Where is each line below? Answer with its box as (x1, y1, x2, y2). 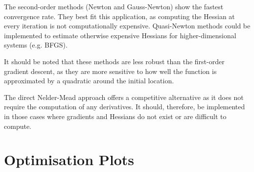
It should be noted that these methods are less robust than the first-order (4, 56, 225, 66)
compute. (4, 121, 31, 131)
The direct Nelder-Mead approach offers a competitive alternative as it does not (4, 92, 244, 102)
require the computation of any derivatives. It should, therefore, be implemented (4, 101, 245, 112)
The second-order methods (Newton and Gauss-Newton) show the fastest (4, 1, 224, 11)
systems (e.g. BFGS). (4, 40, 68, 50)
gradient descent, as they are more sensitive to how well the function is (4, 66, 217, 76)
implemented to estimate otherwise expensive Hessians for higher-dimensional (4, 30, 236, 40)
